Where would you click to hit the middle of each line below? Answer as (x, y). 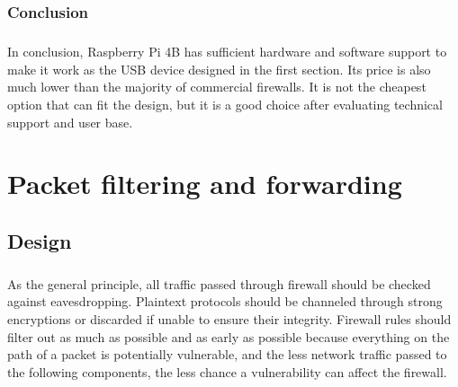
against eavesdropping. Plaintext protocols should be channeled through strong (225, 301)
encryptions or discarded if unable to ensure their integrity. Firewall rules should (229, 318)
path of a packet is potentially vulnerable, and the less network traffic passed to (227, 354)
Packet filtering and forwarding (205, 184)
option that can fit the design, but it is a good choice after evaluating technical (225, 104)
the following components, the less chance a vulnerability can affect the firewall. (227, 371)
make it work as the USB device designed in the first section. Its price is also (219, 69)
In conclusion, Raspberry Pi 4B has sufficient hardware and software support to (227, 52)
